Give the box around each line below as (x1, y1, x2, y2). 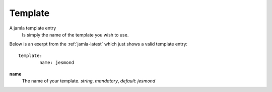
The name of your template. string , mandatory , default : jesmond (22, 77, 156, 83)
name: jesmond (39, 60, 75, 65)
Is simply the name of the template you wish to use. (22, 31, 129, 37)
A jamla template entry (9, 25, 56, 31)
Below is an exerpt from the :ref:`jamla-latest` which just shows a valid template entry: (9, 41, 188, 47)
